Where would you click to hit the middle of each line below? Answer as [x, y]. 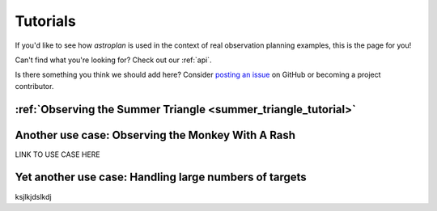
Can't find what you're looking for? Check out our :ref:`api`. [113, 60]
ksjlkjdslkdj [33, 196]
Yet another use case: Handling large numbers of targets [161, 177]
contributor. [34, 86]
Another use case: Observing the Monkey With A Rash [155, 135]
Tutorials [45, 21]
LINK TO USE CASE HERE [57, 154]
